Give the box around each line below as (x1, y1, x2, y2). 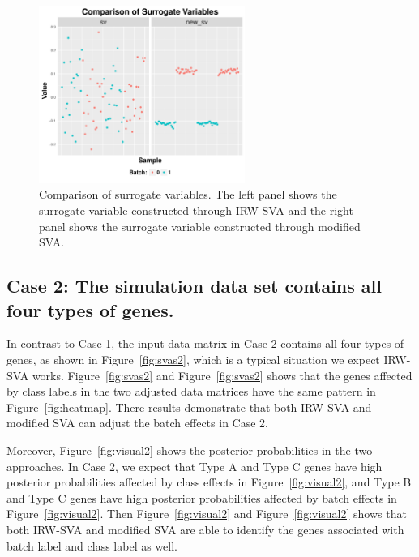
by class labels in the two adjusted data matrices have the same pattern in (6, 383, 376, 400)
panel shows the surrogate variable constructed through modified (39, 217, 361, 234)
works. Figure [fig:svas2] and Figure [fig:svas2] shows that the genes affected (32, 366, 413, 383)
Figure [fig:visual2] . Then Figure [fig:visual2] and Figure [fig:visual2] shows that (6, 505, 407, 522)
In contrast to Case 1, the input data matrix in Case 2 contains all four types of (6, 335, 404, 352)
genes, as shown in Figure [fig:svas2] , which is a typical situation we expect (6, 351, 380, 368)
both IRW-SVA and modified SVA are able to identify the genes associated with (6, 521, 404, 538)
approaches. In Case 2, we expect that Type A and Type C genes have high (6, 457, 383, 474)
